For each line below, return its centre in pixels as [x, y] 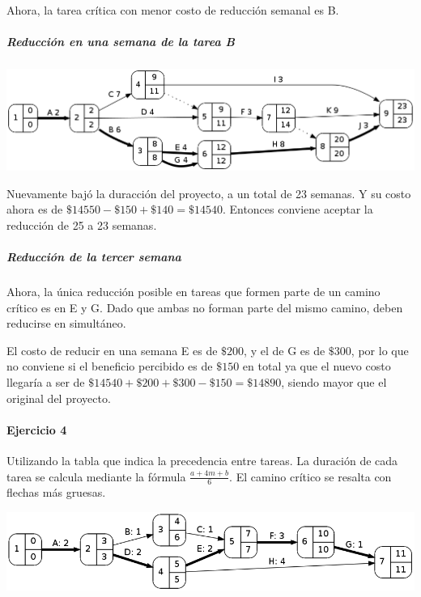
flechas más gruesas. [56, 492]
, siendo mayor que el [334, 381]
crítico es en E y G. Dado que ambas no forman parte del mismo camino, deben [205, 307]
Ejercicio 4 [37, 429]
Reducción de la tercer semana [94, 256]
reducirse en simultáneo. [66, 323]
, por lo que [380, 350]
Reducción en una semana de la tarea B [121, 42]
